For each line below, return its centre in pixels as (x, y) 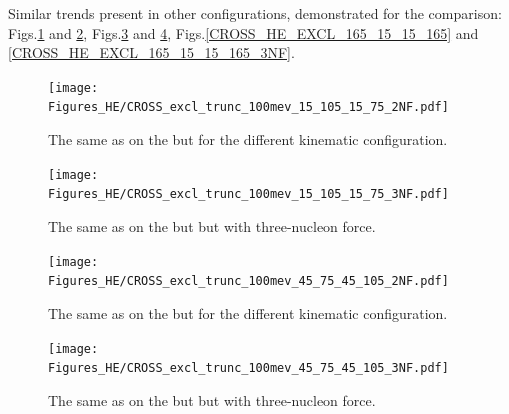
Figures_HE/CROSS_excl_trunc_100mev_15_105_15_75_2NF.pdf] (248, 107)
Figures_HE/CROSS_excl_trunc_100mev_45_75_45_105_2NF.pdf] (248, 281)
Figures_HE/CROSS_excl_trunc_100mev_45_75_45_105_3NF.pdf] (248, 368)
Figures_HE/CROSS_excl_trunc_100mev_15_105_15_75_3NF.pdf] (248, 194)
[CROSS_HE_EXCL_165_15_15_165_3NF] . (151, 52)
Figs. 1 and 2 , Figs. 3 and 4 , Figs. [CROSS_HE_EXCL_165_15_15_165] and (243, 32)
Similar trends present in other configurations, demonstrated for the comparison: (255, 13)
